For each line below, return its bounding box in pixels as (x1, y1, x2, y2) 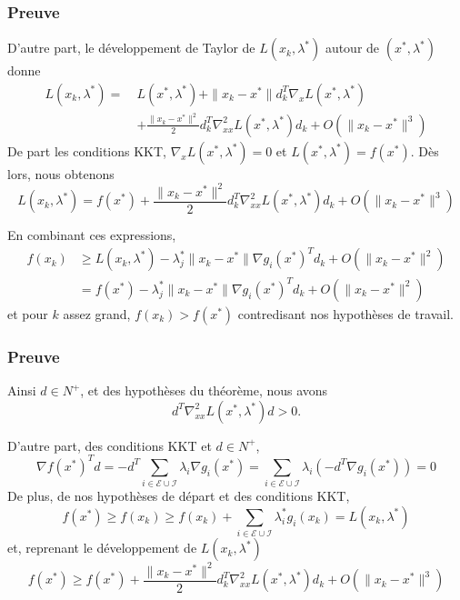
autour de (325, 38, 380, 57)
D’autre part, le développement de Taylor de (7, 38, 255, 57)
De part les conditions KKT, (7, 141, 166, 160)
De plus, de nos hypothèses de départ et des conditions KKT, (7, 486, 350, 505)
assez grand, (63, 304, 131, 323)
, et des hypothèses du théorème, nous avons (80, 381, 328, 400)
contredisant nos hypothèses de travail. (237, 304, 454, 323)
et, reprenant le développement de (7, 538, 197, 557)
